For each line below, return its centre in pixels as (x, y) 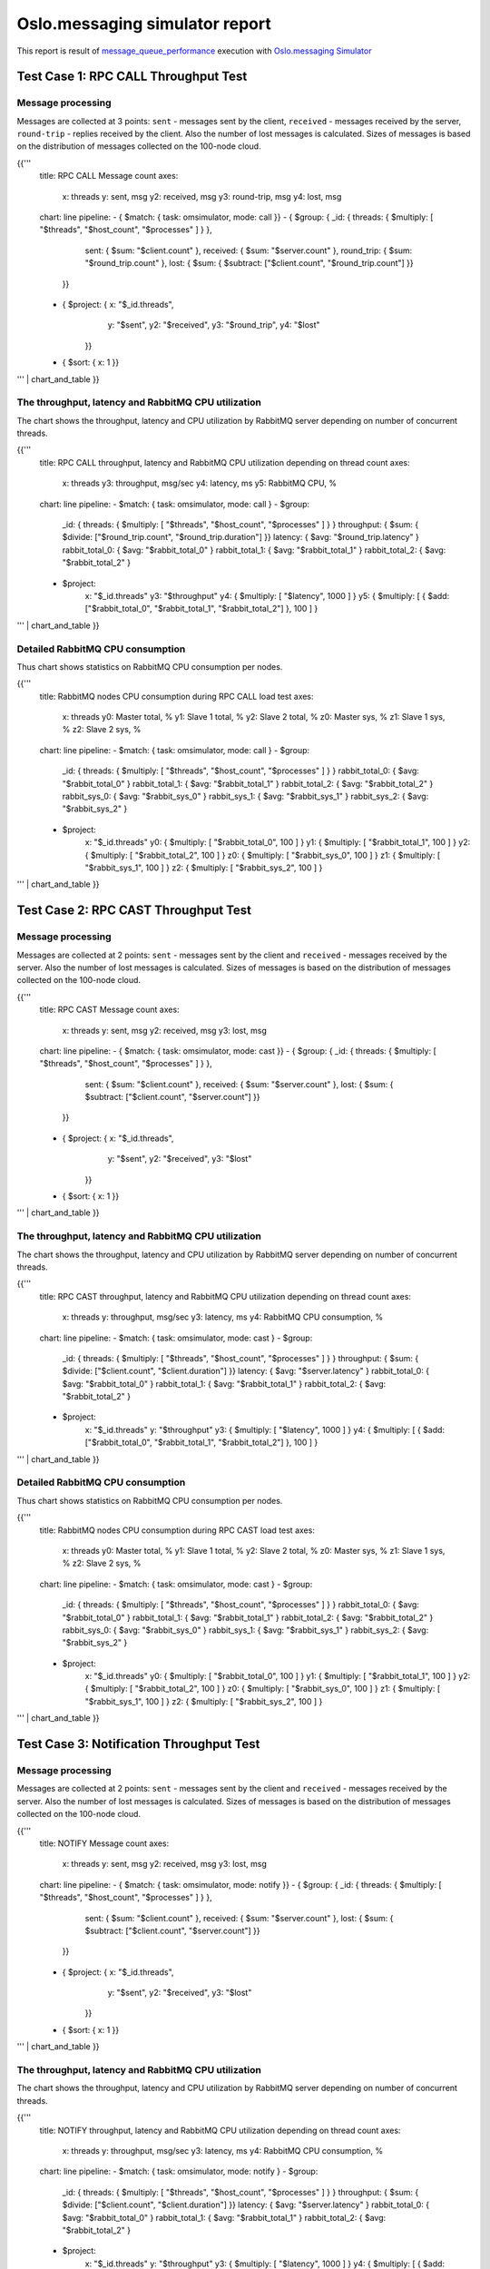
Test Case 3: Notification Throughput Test (138, 1744)
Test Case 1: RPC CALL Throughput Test (132, 77)
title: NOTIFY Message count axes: (104, 1843)
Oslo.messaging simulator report (144, 24)
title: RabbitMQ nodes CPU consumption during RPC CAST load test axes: (177, 1530)
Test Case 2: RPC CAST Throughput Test (134, 911)
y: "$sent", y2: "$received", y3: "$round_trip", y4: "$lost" (214, 325)
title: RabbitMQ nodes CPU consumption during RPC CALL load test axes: (176, 696)
